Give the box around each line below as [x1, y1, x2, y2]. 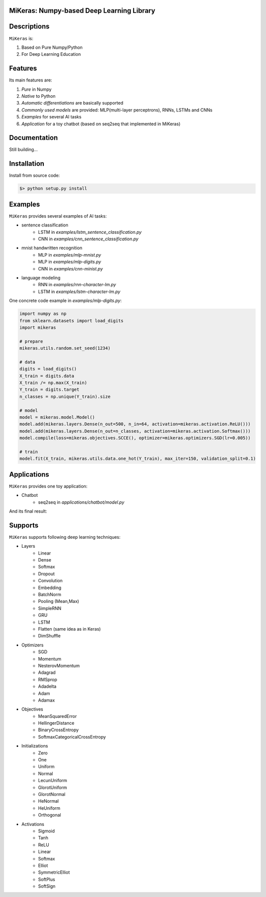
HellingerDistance [38, 720, 75, 726]
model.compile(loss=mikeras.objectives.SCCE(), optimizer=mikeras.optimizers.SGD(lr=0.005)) [19, 435, 251, 441]
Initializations [21, 743, 48, 749]
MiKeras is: [9, 35, 33, 41]
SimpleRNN [38, 605, 62, 611]
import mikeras [19, 325, 56, 330]
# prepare [19, 338, 43, 344]
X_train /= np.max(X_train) [19, 380, 87, 386]
